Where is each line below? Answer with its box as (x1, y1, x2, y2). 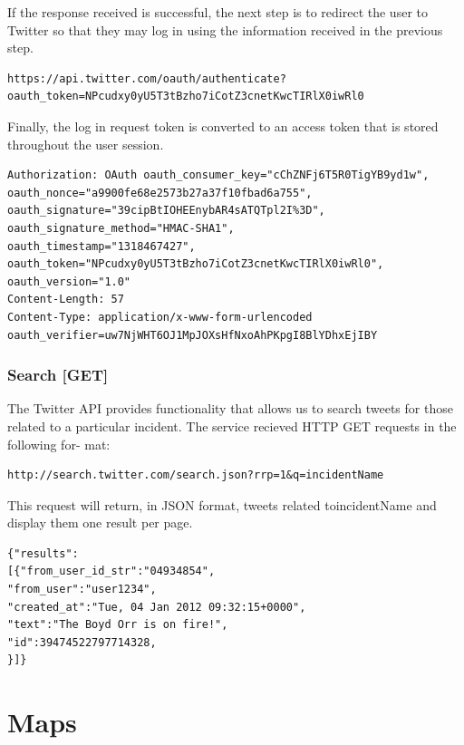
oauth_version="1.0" (7, 275, 131, 288)
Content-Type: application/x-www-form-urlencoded (7, 310, 313, 324)
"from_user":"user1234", (7, 583, 157, 596)
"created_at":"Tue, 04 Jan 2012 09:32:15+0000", (7, 600, 306, 614)
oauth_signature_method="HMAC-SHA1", (7, 221, 235, 235)
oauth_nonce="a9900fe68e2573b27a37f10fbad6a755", (7, 186, 313, 199)
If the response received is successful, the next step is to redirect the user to (7, 3, 428, 21)
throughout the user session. (7, 134, 164, 153)
